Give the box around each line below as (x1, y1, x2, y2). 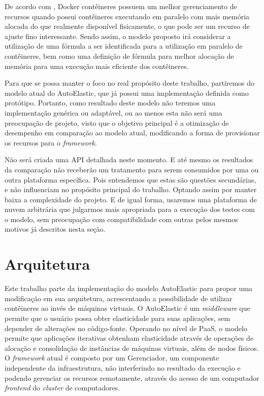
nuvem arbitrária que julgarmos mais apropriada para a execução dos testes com (5, 204, 255, 214)
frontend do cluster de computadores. (5, 382, 120, 393)
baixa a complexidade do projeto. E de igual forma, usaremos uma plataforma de (5, 194, 257, 204)
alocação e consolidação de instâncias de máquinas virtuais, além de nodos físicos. (5, 342, 259, 353)
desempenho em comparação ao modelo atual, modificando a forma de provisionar (5, 127, 260, 138)
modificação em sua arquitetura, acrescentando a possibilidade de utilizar (5, 293, 233, 303)
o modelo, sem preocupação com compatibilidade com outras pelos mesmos (5, 213, 238, 224)
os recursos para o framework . (5, 137, 97, 148)
